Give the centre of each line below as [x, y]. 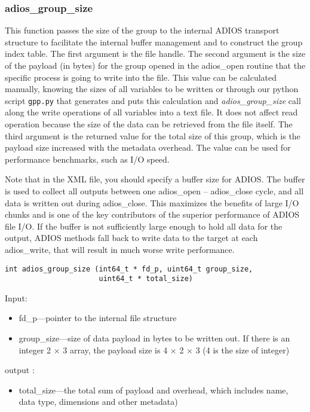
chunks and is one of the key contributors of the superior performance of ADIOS [152, 214]
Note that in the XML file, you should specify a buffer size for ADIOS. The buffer [155, 179]
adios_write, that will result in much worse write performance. [120, 249]
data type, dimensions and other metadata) [98, 402]
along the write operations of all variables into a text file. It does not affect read [151, 112]
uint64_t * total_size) [146, 279]
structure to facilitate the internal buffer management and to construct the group [154, 42]
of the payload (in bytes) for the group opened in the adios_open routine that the [155, 65]
